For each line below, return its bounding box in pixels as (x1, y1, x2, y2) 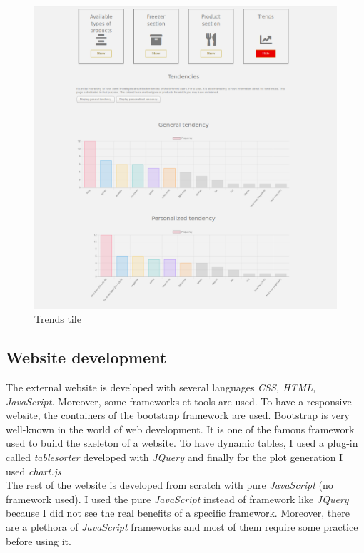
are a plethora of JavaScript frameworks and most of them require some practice (6, 519, 358, 534)
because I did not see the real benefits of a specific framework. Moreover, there (6, 505, 350, 520)
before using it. (6, 533, 71, 548)
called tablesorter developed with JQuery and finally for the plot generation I (6, 450, 343, 465)
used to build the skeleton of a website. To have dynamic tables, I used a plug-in (6, 435, 358, 450)
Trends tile (34, 311, 81, 326)
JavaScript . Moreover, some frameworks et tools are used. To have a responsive (6, 393, 352, 408)
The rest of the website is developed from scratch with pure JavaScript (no (6, 477, 333, 492)
